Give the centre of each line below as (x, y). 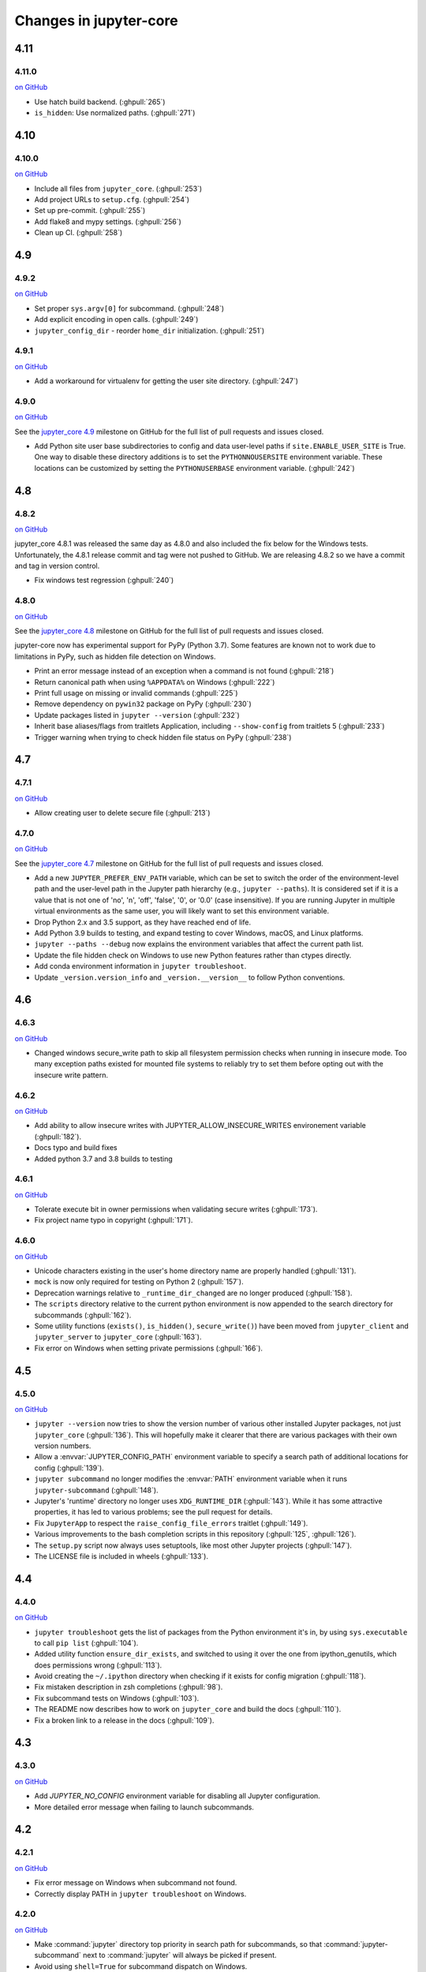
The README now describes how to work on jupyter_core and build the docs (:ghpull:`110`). (188, 1709)
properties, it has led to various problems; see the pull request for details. (153, 1512)
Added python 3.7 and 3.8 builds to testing (103, 1159)
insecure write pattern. (71, 1075)
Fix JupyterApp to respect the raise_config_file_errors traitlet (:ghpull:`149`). (171, 1523)
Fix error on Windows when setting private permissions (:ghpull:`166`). (149, 1348)
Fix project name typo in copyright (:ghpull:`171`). (114, 1220)
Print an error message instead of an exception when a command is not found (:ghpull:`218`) (184, 671)
